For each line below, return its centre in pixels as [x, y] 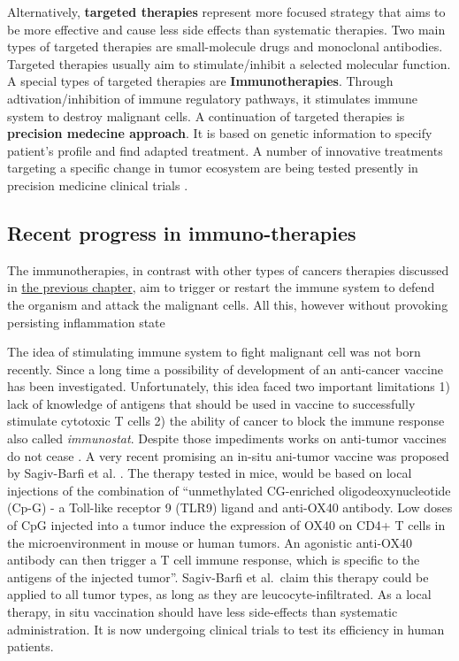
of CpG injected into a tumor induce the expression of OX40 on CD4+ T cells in [226, 525]
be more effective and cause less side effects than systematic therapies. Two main [226, 29]
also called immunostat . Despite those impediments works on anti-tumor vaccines [227, 438]
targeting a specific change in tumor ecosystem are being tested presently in [213, 168]
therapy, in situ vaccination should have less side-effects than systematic [203, 612]
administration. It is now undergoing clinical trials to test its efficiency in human [226, 629]
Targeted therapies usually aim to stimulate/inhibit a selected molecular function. [229, 63]
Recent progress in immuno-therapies [182, 232]
